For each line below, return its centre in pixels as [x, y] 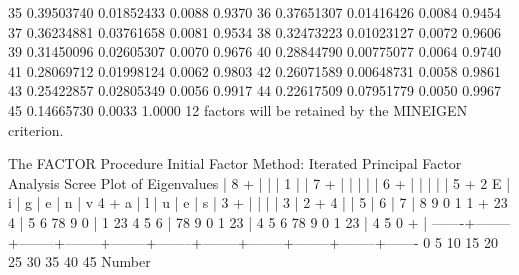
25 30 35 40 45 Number [79, 261]
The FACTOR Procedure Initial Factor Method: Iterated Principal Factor [235, 163]
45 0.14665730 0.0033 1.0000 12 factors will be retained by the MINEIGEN [238, 109]
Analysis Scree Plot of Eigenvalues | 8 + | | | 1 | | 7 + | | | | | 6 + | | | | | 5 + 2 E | [259, 182]
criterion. [36, 129]
